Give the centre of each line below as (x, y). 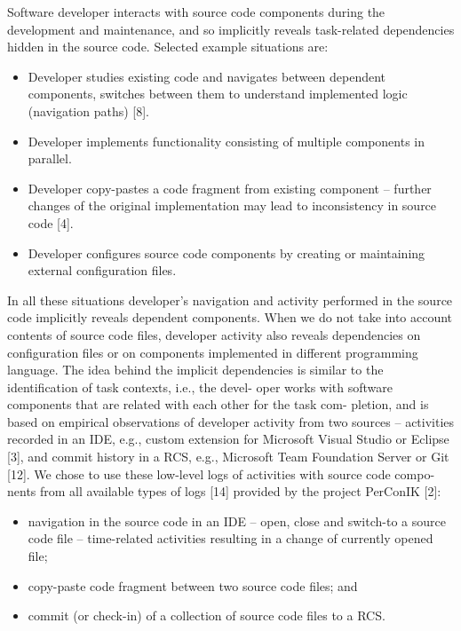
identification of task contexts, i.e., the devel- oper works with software (200, 386)
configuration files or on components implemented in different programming (213, 352)
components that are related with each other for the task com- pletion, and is (218, 404)
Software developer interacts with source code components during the (196, 12)
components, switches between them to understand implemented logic (218, 94)
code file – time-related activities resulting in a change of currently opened (230, 538)
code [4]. (51, 222)
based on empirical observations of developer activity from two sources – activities (231, 421)
